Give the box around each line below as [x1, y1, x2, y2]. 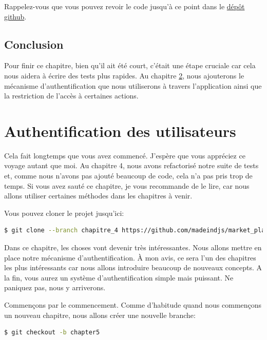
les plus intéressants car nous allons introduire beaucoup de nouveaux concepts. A [4, 262, 262, 273]
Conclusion [4, 36, 64, 52]
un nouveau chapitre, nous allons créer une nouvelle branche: [4, 309, 196, 320]
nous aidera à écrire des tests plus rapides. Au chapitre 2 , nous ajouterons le [4, 70, 244, 81]
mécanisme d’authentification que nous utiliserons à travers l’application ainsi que [4, 80, 262, 91]
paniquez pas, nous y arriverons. [4, 282, 106, 293]
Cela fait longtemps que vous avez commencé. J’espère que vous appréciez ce [4, 150, 245, 161]
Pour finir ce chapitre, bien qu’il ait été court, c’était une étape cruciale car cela [4, 60, 256, 71]
